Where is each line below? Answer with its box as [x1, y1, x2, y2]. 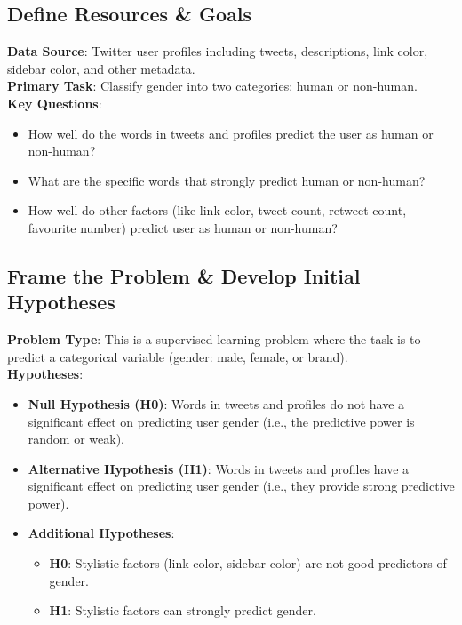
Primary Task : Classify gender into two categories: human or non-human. [7, 76, 418, 95]
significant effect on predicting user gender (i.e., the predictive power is [28, 412, 415, 430]
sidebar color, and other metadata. [7, 59, 195, 77]
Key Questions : [7, 93, 102, 112]
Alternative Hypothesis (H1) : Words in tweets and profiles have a [28, 459, 410, 477]
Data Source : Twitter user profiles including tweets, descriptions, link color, [7, 42, 428, 60]
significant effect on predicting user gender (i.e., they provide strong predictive [28, 477, 455, 495]
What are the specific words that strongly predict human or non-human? [28, 171, 426, 189]
